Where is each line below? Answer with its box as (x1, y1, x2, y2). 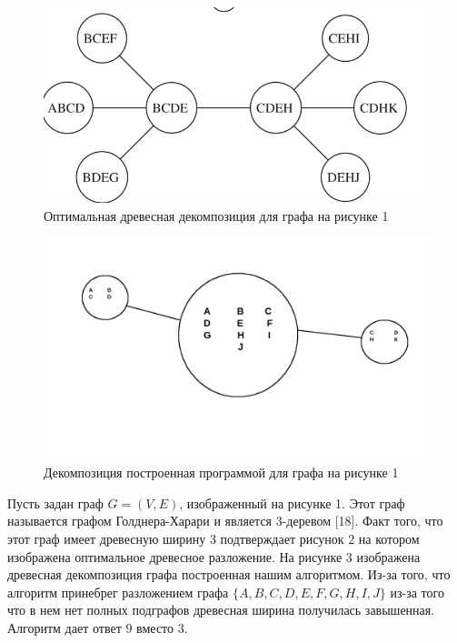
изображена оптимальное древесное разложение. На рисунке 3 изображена (7, 547, 421, 566)
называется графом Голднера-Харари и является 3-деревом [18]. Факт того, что (7, 511, 443, 530)
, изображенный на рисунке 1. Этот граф (179, 493, 405, 512)
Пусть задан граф (7, 493, 104, 512)
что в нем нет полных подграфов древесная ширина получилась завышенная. (7, 600, 435, 619)
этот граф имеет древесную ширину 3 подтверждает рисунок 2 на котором (7, 529, 420, 548)
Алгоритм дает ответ (7, 618, 122, 637)
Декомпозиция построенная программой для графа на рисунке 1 (44, 463, 399, 482)
